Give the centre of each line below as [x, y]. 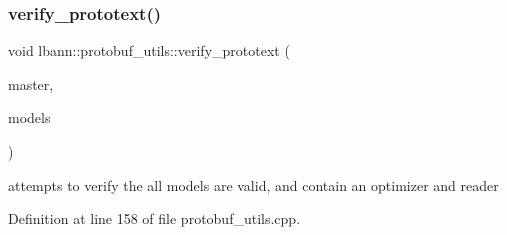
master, [31, 83]
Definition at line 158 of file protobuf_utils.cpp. [154, 218]
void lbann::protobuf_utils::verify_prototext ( [149, 50]
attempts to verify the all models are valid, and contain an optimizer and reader [253, 184]
